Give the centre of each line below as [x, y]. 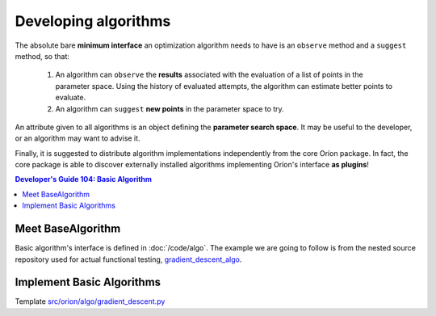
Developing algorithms [93, 21]
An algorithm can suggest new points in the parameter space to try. [170, 108]
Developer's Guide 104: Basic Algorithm [84, 179]
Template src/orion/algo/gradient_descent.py [90, 301]
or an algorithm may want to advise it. [78, 138]
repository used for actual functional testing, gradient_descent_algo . [128, 259]
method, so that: [42, 56]
